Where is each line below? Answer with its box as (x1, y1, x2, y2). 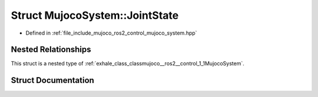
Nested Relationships (11, 45, 91, 55)
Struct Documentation (11, 75, 94, 85)
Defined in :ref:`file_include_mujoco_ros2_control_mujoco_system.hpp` (25, 29, 197, 36)
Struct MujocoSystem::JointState (11, 9, 179, 22)
